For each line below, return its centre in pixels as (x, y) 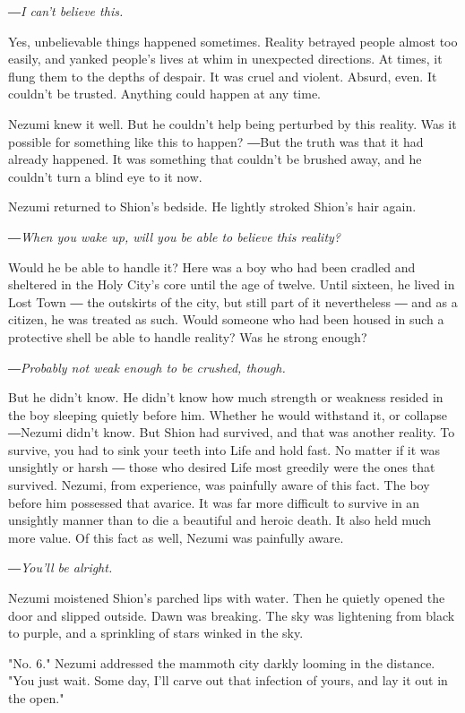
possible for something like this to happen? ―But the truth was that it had (216, 141)
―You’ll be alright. (60, 567)
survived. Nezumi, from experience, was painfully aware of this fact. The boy (219, 485)
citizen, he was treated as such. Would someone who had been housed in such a (226, 319)
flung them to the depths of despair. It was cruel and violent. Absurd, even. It (223, 76)
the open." (36, 698)
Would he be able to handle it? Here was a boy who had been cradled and (212, 266)
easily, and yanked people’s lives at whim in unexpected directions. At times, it (225, 59)
